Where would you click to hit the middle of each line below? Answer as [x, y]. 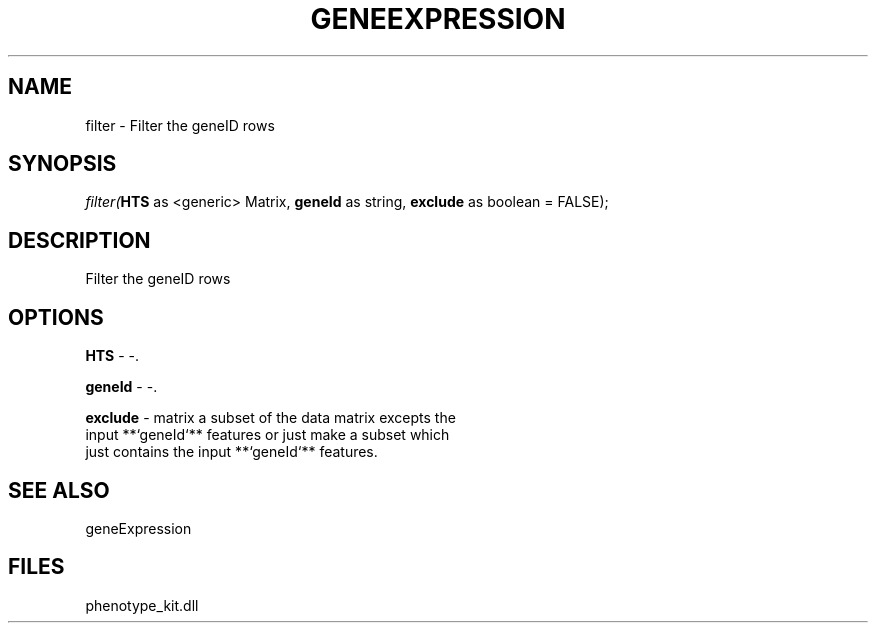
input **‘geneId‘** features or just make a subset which [267, 435]
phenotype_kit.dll [142, 605]
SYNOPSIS [62, 164]
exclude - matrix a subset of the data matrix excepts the [270, 418]
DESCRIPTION [79, 240]
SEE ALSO [59, 490]
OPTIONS [56, 317]
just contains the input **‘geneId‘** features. [231, 452]
